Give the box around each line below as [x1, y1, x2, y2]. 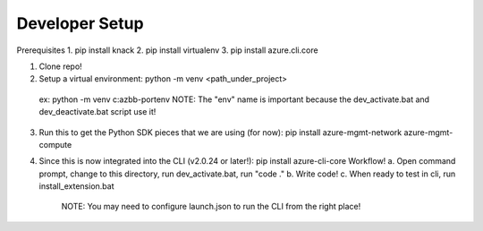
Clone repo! [38, 61, 82, 72]
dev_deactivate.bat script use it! [38, 107, 157, 117]
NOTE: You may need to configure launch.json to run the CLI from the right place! [61, 201, 361, 212]
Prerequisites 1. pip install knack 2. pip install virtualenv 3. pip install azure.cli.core [16, 45, 318, 56]
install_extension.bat [38, 181, 114, 192]
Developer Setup [16, 13, 144, 33]
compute [38, 139, 72, 150]
